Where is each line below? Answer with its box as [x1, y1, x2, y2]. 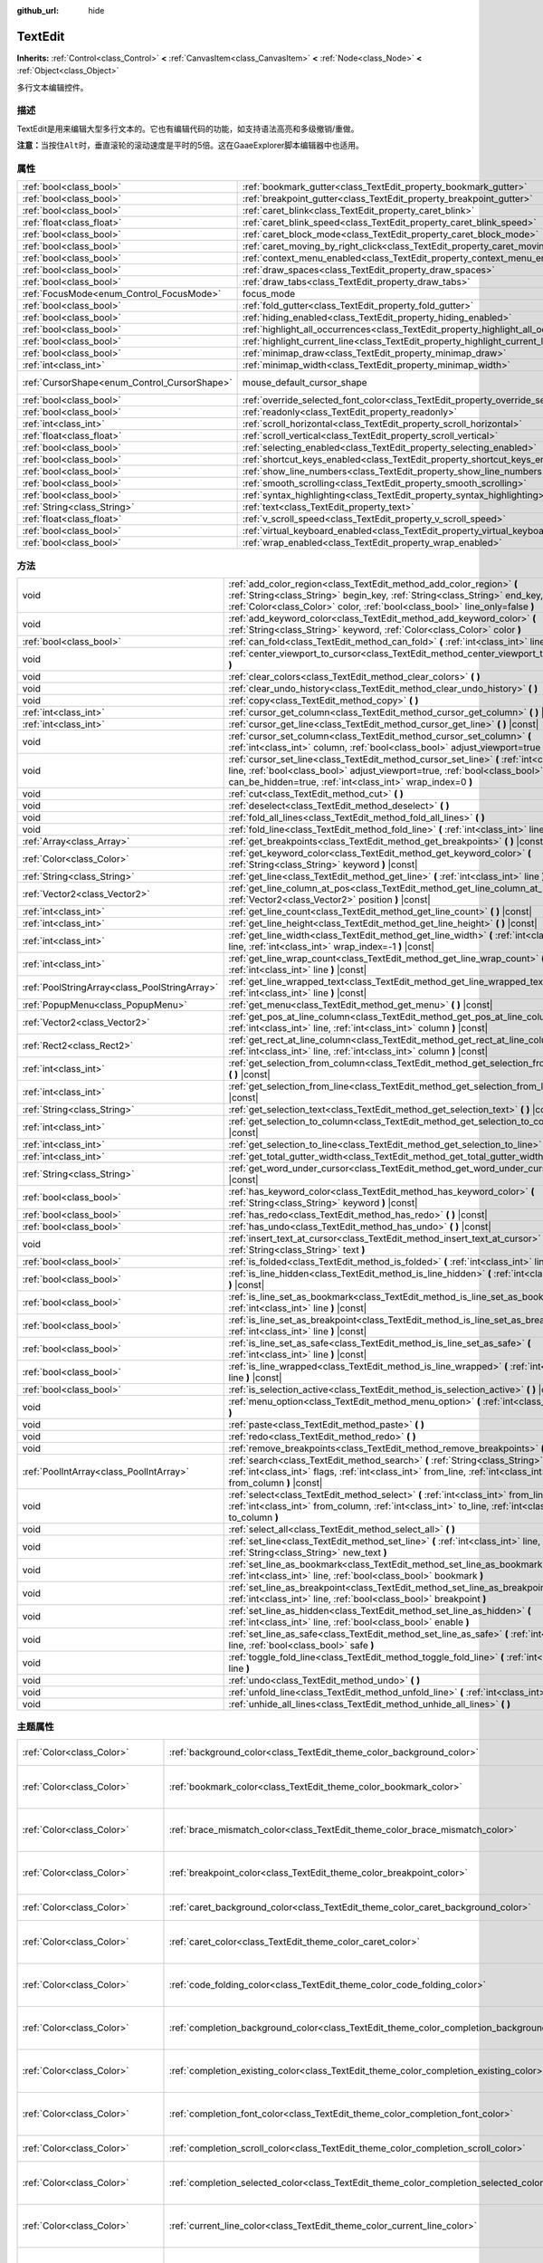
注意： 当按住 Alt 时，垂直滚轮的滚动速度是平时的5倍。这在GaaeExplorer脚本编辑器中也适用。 [16, 140, 364, 151]
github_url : [16, 5, 59, 15]
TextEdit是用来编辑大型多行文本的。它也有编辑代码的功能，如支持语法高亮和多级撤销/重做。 [16, 123, 359, 134]
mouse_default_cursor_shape [242, 377, 367, 389]
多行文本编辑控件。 [16, 81, 89, 92]
